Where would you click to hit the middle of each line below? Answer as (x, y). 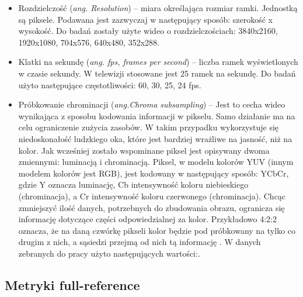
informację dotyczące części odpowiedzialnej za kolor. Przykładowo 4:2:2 (147, 219)
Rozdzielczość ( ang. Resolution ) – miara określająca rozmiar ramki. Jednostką (158, 8)
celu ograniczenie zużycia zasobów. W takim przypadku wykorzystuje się (149, 127)
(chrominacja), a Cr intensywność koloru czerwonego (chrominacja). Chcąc (152, 196)
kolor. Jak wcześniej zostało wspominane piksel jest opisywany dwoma (144, 150)
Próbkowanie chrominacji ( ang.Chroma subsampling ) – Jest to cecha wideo (152, 104)
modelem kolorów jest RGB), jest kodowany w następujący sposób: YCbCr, (154, 173)
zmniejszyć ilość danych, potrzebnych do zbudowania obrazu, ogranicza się (151, 207)
